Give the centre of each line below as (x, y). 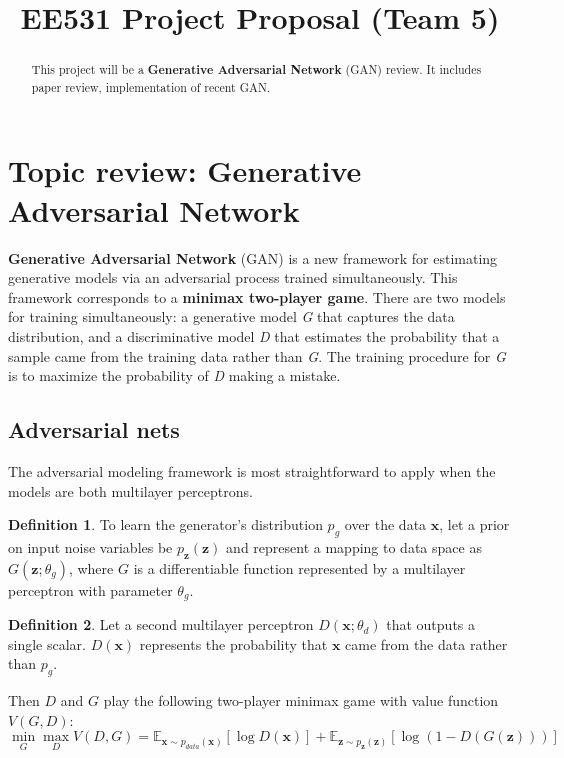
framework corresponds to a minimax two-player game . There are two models (257, 296)
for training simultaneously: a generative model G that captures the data (231, 316)
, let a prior (474, 524)
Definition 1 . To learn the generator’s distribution (165, 524)
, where (91, 567)
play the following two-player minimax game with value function (301, 700)
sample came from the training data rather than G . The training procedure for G (257, 355)
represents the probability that (233, 643)
